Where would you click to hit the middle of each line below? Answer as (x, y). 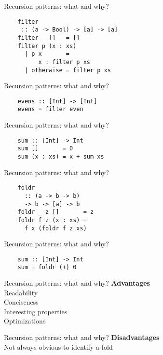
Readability (21, 292)
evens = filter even (50, 109)
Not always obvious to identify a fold (58, 347)
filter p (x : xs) (47, 46)
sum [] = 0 (45, 149)
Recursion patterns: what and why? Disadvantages (82, 337)
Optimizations (25, 321)
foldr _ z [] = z (56, 212)
